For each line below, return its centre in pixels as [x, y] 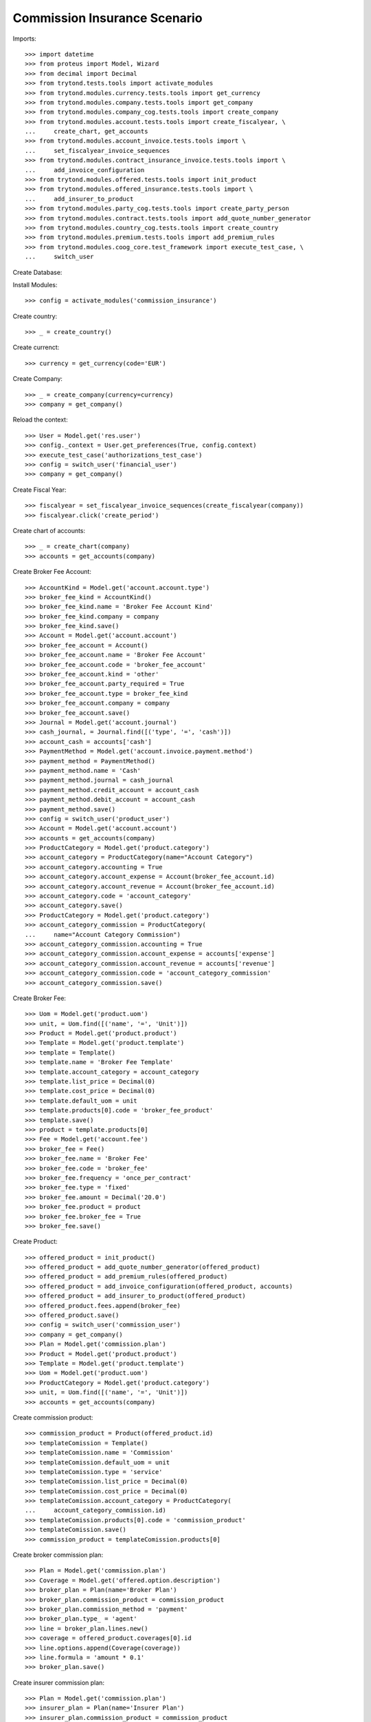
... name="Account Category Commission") [103, 934]
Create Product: [35, 1242]
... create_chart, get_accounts [87, 132]
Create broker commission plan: [58, 1555]
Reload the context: [40, 419]
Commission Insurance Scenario [108, 18]
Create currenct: [36, 347]
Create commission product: [53, 1417]
